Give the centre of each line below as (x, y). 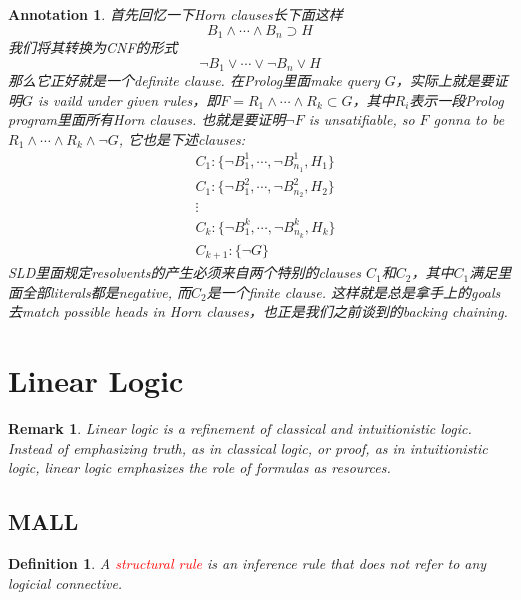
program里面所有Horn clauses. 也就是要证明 (147, 119)
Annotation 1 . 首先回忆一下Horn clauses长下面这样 (175, 14)
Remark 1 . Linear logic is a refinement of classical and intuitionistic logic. (240, 428)
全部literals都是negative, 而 (106, 291)
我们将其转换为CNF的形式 (93, 47)
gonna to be (469, 119)
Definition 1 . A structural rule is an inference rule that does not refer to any (247, 563)
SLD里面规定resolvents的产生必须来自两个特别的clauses (185, 272)
